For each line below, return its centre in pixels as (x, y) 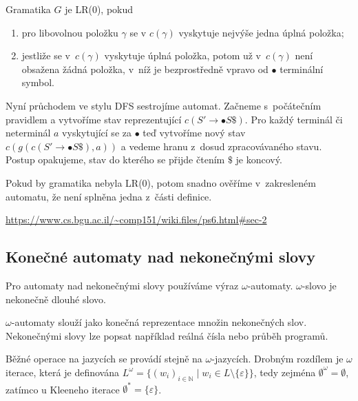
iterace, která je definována (62, 372)
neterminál (28, 133)
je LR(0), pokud (99, 9)
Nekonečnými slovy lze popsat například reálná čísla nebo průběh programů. (167, 335)
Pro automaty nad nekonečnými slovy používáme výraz (122, 285)
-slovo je (319, 285)
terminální (302, 69)
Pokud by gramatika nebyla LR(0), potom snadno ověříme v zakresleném (161, 182)
